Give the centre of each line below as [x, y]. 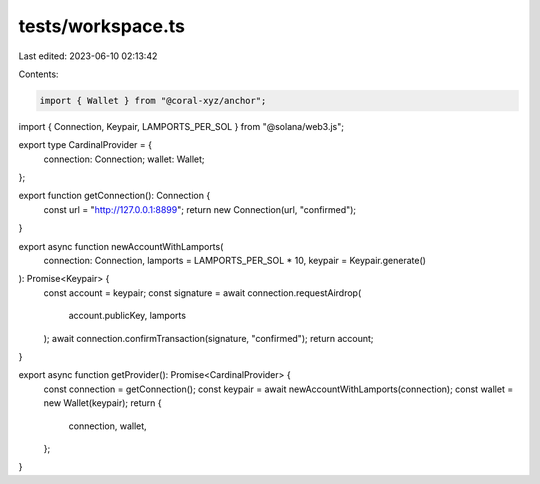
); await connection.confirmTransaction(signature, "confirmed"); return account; [208, 338]
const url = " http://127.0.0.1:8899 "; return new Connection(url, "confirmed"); [200, 209]
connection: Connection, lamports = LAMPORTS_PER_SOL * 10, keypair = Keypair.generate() [235, 261]
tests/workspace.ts [101, 26]
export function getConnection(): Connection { [114, 196]
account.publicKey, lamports [127, 316]
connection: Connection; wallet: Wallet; [124, 159]
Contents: [38, 74]
